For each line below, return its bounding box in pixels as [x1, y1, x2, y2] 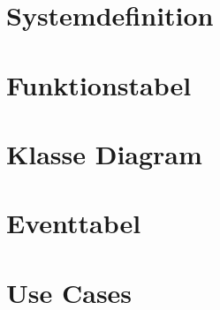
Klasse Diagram [6, 135, 202, 171]
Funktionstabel [6, 66, 192, 102]
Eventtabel [6, 205, 141, 241]
